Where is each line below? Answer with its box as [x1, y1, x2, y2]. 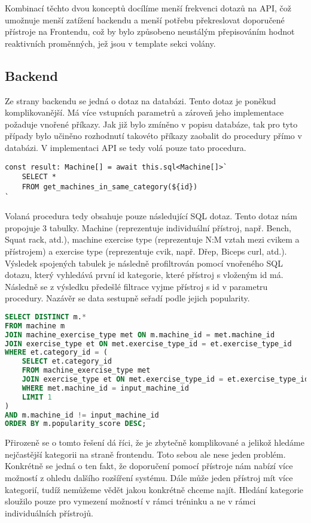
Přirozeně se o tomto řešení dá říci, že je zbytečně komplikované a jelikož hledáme [5, 436, 304, 449]
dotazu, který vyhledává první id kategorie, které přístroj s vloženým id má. [5, 268, 283, 281]
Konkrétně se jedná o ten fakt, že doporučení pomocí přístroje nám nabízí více [5, 459, 293, 472]
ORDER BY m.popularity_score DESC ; [5, 419, 147, 428]
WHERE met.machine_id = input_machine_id [22, 383, 189, 392]
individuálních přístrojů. [5, 506, 94, 519]
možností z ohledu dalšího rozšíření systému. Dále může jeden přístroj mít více [5, 471, 293, 484]
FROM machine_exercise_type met [22, 366, 151, 375]
